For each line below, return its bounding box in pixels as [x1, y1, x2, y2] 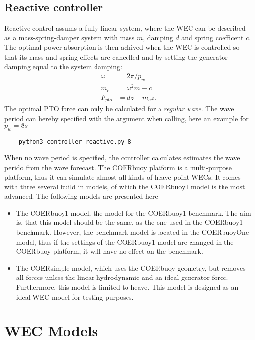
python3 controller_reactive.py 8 [18, 138, 131, 146]
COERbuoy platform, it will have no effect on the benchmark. [16, 246, 203, 256]
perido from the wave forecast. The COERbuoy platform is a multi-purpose [4, 162, 232, 172]
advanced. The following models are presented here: [4, 191, 160, 201]
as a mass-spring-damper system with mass [4, 32, 135, 42]
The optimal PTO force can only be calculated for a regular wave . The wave [4, 103, 234, 114]
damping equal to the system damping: [4, 61, 122, 71]
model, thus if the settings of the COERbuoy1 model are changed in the [16, 236, 234, 247]
